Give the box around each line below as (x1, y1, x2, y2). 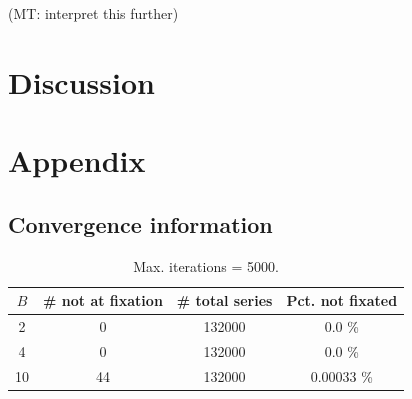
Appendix (8, 140, 146, 181)
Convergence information (8, 208, 273, 239)
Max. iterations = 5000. (133, 255, 279, 276)
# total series (176, 290, 273, 311)
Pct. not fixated (286, 290, 398, 311)
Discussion (8, 61, 155, 102)
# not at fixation (43, 290, 163, 311)
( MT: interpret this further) (8, 3, 179, 23)
